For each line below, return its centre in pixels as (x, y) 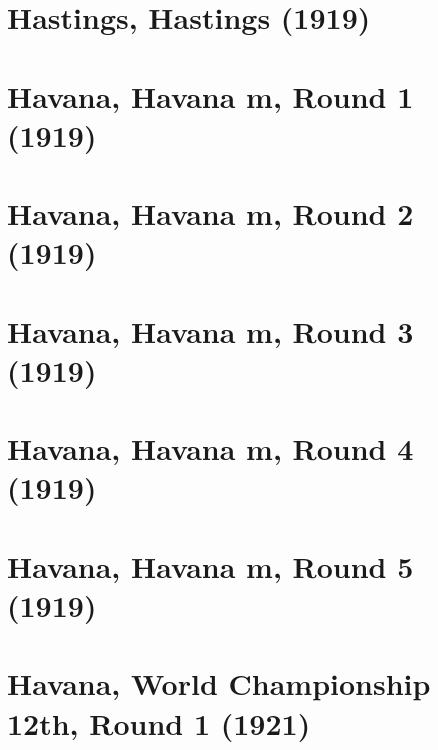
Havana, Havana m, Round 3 (210, 330)
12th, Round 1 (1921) (159, 722)
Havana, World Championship (219, 683)
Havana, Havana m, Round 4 (210, 448)
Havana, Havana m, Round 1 (210, 95)
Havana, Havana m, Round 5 (210, 565)
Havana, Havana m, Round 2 (210, 213)
